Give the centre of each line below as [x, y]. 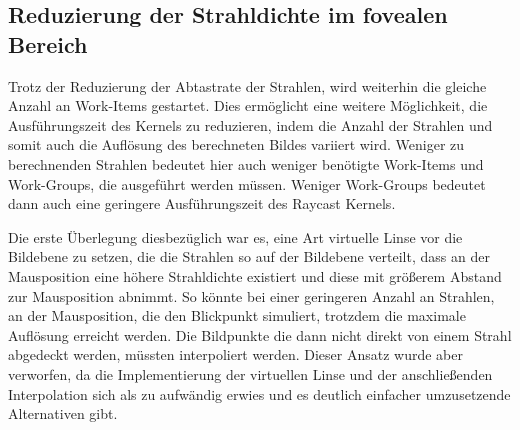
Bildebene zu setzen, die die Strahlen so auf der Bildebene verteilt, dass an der [249, 256]
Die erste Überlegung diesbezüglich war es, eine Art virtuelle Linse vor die [235, 236]
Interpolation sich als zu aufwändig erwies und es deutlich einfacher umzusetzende [259, 393]
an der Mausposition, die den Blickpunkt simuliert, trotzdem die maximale [237, 315]
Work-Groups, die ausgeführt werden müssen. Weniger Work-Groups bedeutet [247, 183]
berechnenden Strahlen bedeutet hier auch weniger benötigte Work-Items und [246, 163]
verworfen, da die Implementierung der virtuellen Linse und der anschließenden [250, 373]
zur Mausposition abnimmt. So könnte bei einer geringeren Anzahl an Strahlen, [251, 295]
